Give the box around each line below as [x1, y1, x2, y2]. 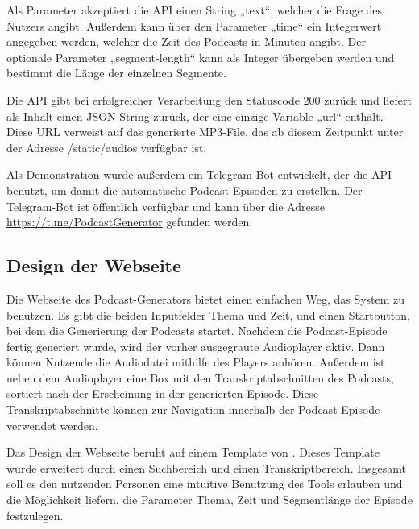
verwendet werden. [6, 416, 98, 433]
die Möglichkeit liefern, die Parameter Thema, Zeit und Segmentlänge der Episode [6, 491, 413, 508]
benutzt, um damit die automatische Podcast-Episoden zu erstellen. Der [6, 181, 363, 198]
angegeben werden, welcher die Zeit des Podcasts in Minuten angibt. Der [6, 33, 366, 50]
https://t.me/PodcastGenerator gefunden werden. [6, 213, 253, 230]
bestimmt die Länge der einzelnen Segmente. [6, 64, 226, 81]
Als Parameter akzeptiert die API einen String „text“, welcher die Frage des [6, 2, 383, 18]
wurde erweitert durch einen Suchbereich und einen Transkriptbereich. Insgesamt [6, 459, 407, 476]
